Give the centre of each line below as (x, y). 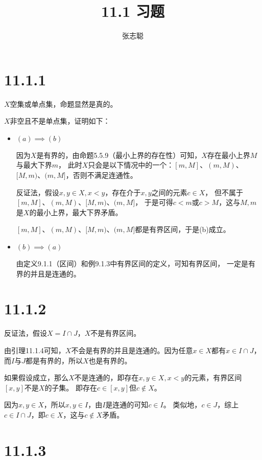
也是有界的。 (110, 360)
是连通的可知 (127, 405)
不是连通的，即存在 (106, 377)
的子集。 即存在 (71, 387)
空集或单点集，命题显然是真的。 (64, 103)
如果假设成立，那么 (36, 377)
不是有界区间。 (116, 333)
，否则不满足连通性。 (101, 175)
